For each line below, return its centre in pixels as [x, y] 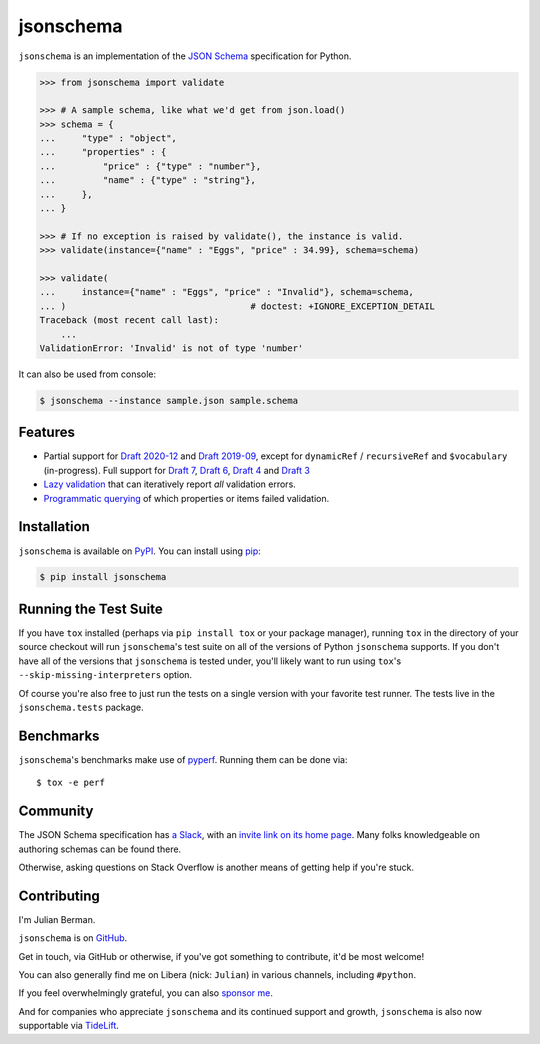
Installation [54, 526]
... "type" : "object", [108, 138]
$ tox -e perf [70, 783]
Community [56, 811]
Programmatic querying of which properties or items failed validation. [186, 498]
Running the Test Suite [91, 608]
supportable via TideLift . [69, 1026]
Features [46, 432]
